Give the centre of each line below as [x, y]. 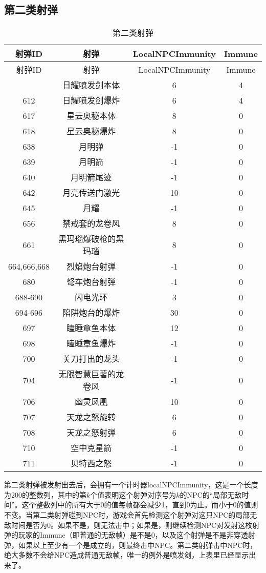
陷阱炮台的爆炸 [91, 313]
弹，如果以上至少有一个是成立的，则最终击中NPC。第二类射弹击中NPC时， [131, 545]
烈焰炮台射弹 [91, 267]
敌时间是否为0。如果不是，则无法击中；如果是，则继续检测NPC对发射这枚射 [132, 525]
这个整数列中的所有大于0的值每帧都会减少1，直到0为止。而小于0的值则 [140, 505]
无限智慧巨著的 [87, 374]
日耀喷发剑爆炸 [91, 100]
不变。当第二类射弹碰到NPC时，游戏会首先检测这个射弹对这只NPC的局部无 [131, 514]
